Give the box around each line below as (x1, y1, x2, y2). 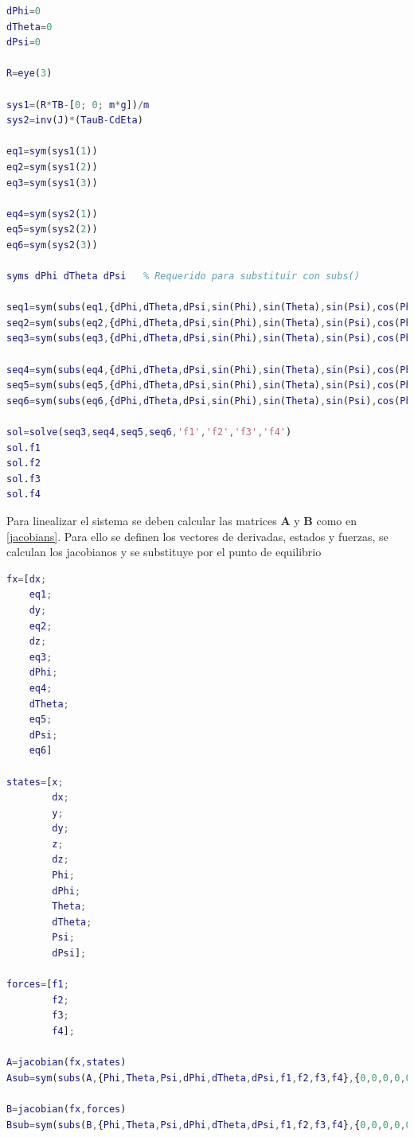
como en (316, 512, 357, 528)
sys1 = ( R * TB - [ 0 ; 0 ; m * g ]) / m (6, 99, 150, 111)
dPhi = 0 (6, 6, 41, 17)
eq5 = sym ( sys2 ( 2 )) (6, 224, 98, 236)
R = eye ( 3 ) (6, 68, 53, 80)
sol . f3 (6, 473, 41, 485)
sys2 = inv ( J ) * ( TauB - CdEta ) (6, 115, 143, 127)
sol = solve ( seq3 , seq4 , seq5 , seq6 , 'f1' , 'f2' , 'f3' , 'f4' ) (6, 426, 292, 438)
